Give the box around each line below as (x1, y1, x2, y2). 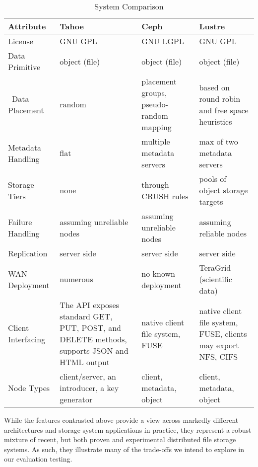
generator (60, 393, 93, 405)
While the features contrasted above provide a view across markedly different (4, 415, 239, 425)
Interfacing (8, 333, 46, 345)
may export (199, 339, 239, 351)
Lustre (199, 20, 225, 32)
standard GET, (60, 311, 113, 322)
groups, (141, 87, 167, 98)
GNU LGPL (141, 35, 184, 47)
